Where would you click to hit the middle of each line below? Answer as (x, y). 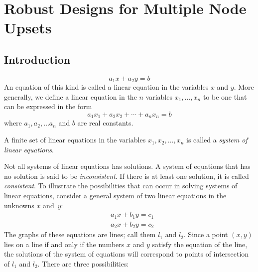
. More (244, 87)
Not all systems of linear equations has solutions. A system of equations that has (127, 166)
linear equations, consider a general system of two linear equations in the (115, 196)
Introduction (37, 59)
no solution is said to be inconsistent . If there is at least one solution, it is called (127, 176)
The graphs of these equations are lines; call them (80, 234)
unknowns (19, 205)
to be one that (225, 96)
